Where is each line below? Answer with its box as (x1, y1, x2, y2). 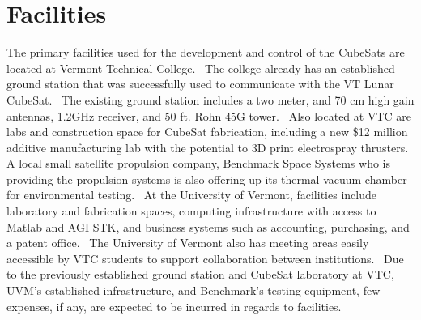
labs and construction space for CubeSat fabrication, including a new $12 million (6, 123, 408, 140)
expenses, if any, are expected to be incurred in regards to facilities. (6, 297, 342, 314)
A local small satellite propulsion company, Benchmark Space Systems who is (6, 155, 390, 172)
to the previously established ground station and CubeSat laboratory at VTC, (6, 266, 394, 283)
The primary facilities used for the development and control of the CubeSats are (6, 44, 405, 61)
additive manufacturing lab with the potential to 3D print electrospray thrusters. (6, 139, 409, 156)
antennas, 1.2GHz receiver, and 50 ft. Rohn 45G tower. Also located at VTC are (6, 107, 411, 124)
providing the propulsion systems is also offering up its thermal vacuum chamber (6, 170, 407, 187)
